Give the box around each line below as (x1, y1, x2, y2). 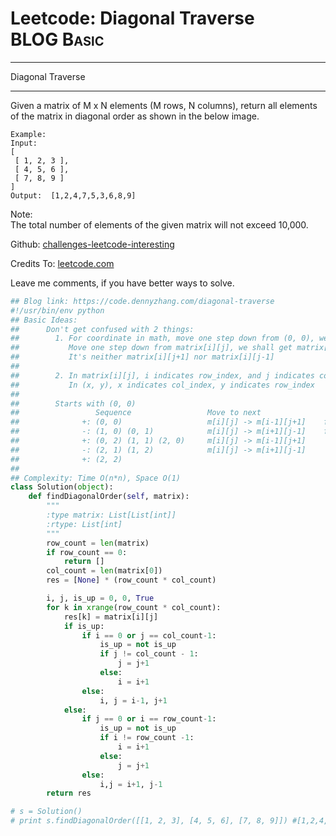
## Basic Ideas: (10, 315, 78, 325)
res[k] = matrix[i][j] (63, 612, 159, 622)
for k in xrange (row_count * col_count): (46, 602, 222, 612)
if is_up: (63, 621, 105, 631)
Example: (10, 129, 47, 139)
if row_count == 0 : (46, 547, 128, 557)
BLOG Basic (10, 28, 105, 51)
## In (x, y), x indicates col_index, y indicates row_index (10, 380, 315, 390)
